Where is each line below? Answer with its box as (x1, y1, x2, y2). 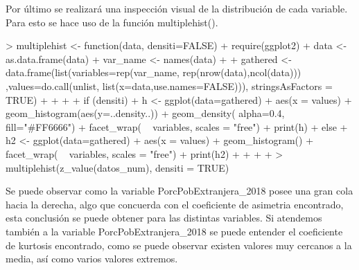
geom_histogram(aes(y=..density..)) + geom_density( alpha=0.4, (6, 106, 285, 120)
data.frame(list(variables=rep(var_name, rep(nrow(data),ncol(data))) (6, 65, 301, 80)
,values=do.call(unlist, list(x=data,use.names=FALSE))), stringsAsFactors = (6, 78, 333, 93)
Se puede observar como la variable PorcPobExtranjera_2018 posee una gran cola (6, 183, 353, 198)
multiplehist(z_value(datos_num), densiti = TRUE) (6, 160, 229, 174)
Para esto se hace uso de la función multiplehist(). (6, 15, 218, 29)
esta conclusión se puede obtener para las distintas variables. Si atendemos (6, 210, 322, 225)
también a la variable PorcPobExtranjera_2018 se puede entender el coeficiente (6, 224, 343, 238)
